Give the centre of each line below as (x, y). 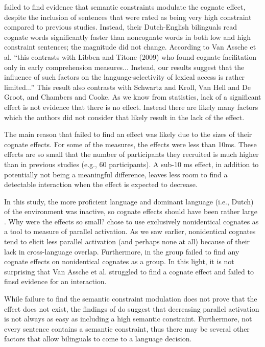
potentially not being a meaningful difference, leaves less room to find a (116, 174)
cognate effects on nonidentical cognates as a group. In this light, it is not (119, 261)
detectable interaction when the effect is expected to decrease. (101, 184)
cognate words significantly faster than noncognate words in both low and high (128, 37)
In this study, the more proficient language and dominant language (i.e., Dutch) (129, 201)
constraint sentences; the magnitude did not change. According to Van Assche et (130, 47)
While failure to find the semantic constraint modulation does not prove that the (131, 299)
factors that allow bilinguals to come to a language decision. (98, 339)
